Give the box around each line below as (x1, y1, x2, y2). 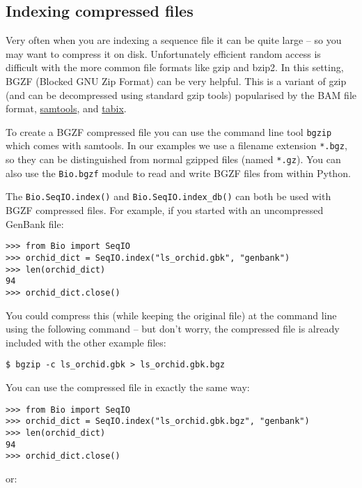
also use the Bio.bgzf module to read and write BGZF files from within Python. (6, 165, 351, 180)
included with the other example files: (6, 335, 166, 349)
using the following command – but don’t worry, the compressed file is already (6, 321, 340, 336)
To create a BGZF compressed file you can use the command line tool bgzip (6, 124, 332, 139)
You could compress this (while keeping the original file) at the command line (6, 307, 337, 322)
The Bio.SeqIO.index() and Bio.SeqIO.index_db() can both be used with (6, 189, 331, 204)
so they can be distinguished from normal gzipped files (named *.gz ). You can (6, 152, 341, 167)
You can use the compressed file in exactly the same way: (6, 379, 250, 394)
